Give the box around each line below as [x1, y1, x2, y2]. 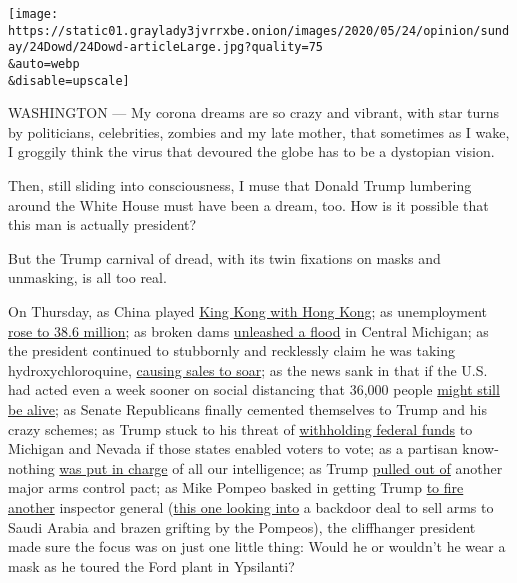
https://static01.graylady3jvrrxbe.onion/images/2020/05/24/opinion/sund [8, 23, 510, 38]
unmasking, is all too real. [8, 267, 167, 288]
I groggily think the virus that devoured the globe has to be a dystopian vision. [8, 141, 495, 162]
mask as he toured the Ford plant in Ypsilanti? [8, 555, 295, 576]
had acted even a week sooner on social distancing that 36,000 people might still [8, 379, 500, 400]
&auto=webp [8, 56, 80, 71]
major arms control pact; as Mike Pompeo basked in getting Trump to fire [8, 477, 464, 498]
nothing [8, 457, 55, 478]
